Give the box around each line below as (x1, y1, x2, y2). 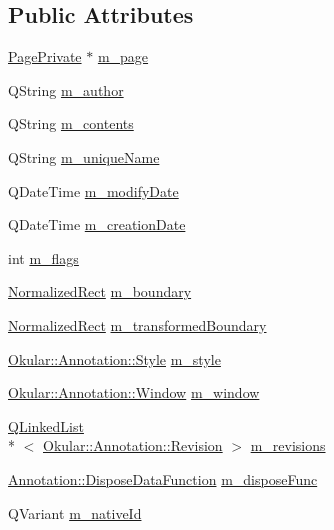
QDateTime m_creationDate (8, 214, 186, 235)
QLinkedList (8, 415, 84, 436)
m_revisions (250, 435, 326, 456)
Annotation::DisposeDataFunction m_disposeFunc (8, 468, 318, 489)
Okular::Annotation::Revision (43, 435, 223, 456)
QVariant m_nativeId (8, 502, 142, 523)
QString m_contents (8, 113, 134, 134)
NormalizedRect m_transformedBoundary (8, 314, 267, 335)
